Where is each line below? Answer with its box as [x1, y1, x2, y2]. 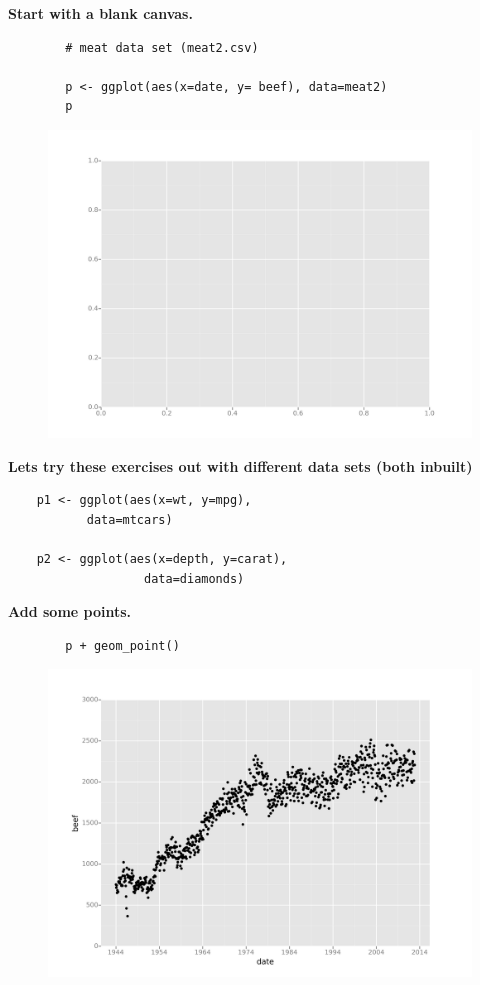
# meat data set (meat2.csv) [65, 40, 259, 55]
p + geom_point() [65, 638, 180, 653]
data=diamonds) [144, 571, 245, 586]
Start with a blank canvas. [8, 3, 193, 23]
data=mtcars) [86, 512, 173, 527]
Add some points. [8, 601, 132, 622]
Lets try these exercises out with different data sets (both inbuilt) [8, 455, 473, 476]
